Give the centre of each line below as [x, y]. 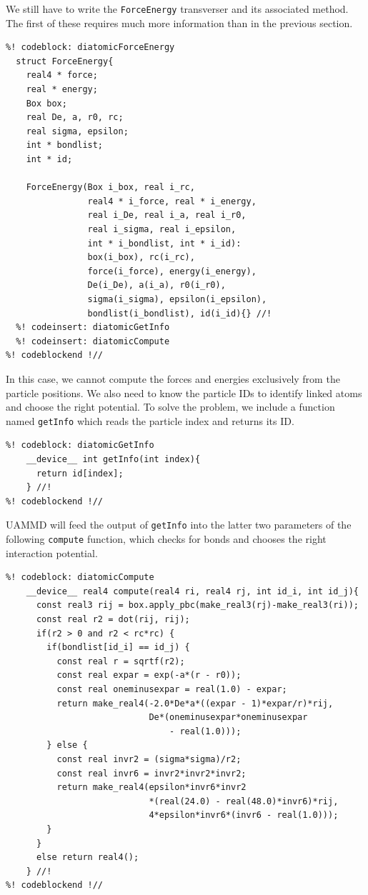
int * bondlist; [65, 145]
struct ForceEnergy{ [65, 61]
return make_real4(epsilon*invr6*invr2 [151, 787]
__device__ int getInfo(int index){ [113, 459]
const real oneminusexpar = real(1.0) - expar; [172, 689]
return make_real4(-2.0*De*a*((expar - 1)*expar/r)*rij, [195, 703]
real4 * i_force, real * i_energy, [172, 201]
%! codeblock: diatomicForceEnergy [90, 47]
